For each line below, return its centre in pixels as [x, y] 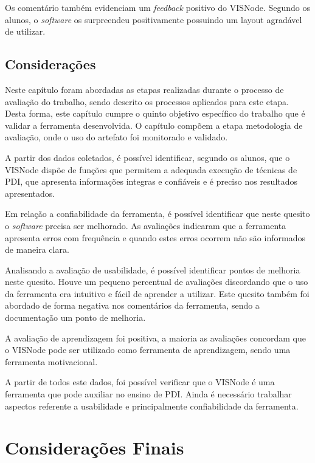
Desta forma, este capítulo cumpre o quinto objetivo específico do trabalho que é [155, 113]
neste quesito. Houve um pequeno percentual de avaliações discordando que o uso [157, 282]
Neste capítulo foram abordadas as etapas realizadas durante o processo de [144, 89]
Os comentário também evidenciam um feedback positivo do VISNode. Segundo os [157, 7]
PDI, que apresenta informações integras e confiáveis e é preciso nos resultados [151, 181]
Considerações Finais [95, 448]
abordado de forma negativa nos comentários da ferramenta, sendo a [132, 305]
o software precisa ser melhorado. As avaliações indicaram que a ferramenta [146, 225]
